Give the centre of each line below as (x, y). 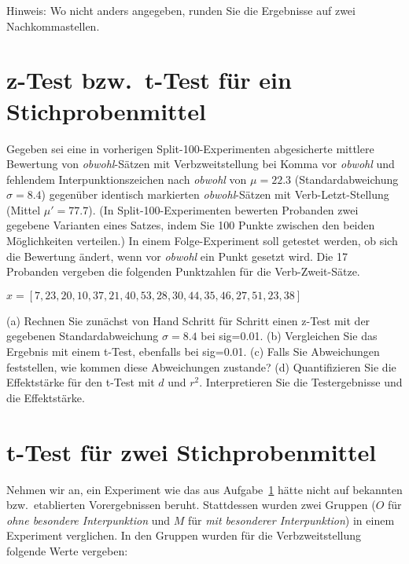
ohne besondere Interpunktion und (88, 520)
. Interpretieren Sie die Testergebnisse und (301, 382)
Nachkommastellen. (53, 26)
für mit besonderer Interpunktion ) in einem (291, 520)
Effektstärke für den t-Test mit (81, 382)
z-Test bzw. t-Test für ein (149, 80)
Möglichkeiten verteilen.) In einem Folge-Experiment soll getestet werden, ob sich (202, 241)
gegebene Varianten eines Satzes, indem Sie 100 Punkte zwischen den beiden (191, 225)
